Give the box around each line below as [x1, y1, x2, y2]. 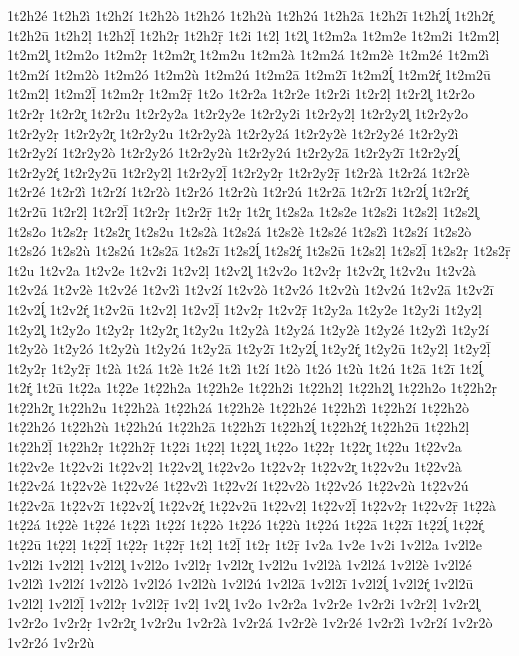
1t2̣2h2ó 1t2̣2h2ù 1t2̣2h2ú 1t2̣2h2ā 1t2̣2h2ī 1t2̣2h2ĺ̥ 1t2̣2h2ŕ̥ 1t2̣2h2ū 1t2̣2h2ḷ [7, 416, 470, 437]
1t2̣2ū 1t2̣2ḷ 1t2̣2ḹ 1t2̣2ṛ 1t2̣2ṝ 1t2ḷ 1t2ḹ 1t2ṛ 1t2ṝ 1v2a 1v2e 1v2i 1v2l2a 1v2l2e [7, 534, 482, 555]
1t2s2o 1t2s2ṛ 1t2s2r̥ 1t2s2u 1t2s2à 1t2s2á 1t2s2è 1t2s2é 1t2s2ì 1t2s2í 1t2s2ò [7, 220, 472, 241]
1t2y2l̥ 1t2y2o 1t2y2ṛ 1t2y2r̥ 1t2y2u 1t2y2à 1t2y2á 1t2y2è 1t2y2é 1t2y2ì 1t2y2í [7, 318, 489, 339]
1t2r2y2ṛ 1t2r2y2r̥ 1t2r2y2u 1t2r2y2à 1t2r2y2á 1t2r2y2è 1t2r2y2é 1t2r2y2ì [7, 122, 459, 143]
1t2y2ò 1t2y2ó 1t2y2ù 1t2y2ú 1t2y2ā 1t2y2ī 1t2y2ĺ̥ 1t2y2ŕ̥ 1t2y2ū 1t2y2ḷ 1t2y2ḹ [7, 338, 491, 359]
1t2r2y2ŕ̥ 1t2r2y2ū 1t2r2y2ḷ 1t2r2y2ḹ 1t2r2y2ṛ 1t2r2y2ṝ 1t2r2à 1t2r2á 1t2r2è [7, 161, 470, 182]
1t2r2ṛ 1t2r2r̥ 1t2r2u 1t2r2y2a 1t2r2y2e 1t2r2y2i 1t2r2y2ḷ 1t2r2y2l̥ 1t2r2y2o [7, 102, 468, 123]
